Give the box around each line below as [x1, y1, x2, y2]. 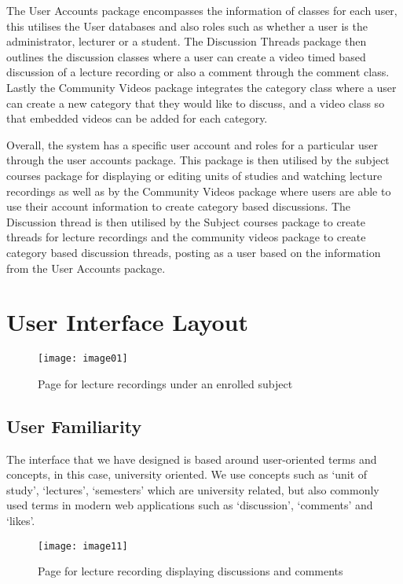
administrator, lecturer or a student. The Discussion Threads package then [6, 33, 367, 50]
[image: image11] [38, 540, 128, 552]
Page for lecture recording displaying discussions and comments [38, 563, 343, 579]
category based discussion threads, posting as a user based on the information [6, 244, 381, 260]
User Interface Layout [6, 306, 249, 338]
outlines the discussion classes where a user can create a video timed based [6, 48, 366, 64]
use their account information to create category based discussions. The [6, 198, 351, 215]
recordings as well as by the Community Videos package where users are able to [6, 182, 391, 199]
